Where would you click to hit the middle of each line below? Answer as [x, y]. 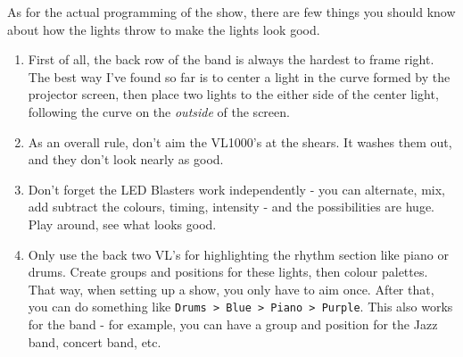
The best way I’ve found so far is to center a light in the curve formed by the [239, 76]
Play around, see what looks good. [122, 224]
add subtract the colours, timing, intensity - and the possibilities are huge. [231, 207]
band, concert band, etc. [95, 341]
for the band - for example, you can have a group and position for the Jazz [233, 324]
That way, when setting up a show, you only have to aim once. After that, [231, 289]
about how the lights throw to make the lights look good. [164, 29]
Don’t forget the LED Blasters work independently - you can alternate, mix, [236, 189]
